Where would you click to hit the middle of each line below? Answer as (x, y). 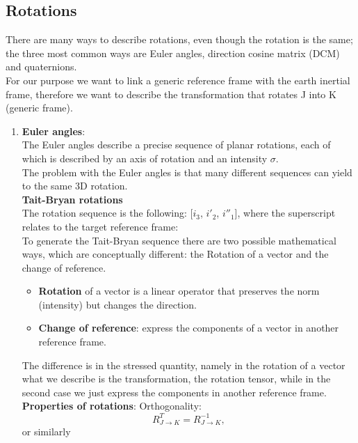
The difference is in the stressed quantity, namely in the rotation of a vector (184, 365)
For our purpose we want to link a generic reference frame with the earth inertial (178, 80)
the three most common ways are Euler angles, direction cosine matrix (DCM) (173, 53)
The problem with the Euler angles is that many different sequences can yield (187, 172)
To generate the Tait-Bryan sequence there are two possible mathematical (179, 240)
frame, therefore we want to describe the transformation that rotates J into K (171, 94)
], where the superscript (285, 213)
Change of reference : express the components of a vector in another (189, 328)
